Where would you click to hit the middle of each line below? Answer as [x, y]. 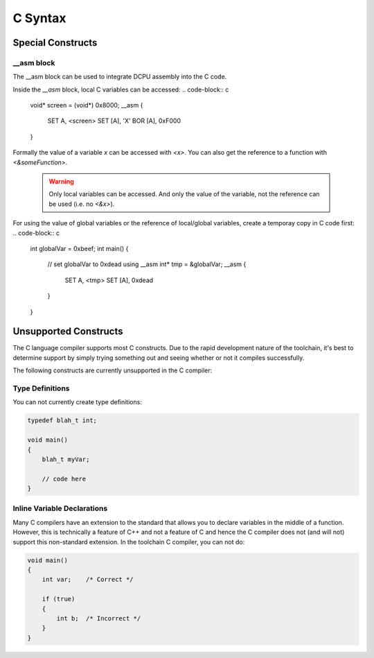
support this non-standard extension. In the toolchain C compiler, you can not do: [129, 542]
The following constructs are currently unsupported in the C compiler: [113, 370]
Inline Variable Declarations [60, 508]
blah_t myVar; [66, 459]
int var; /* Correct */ [88, 580]
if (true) [59, 599]
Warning [61, 182]
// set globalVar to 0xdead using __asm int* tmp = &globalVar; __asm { [147, 264]
